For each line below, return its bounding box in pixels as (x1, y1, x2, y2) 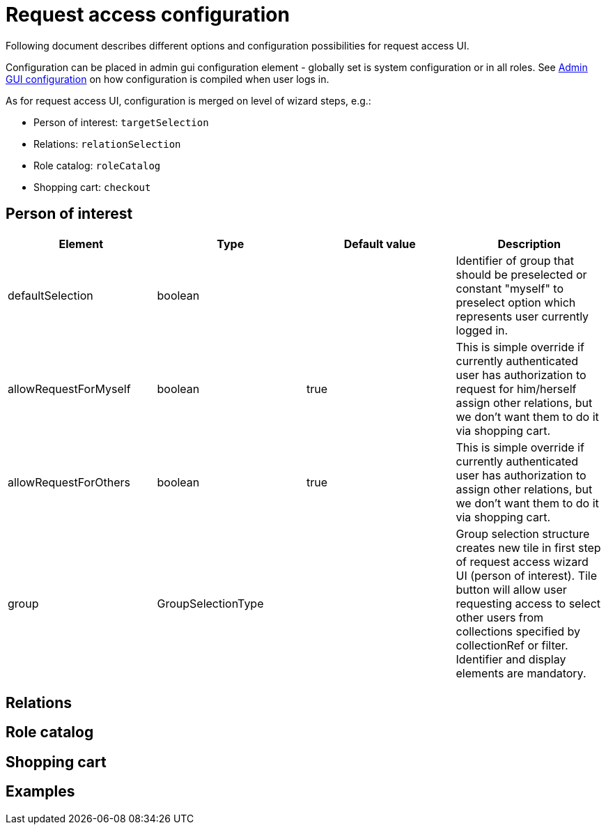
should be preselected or (456, 267, 587, 282)
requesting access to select (456, 596, 600, 610)
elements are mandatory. (456, 666, 586, 680)
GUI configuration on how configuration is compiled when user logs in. (6, 72, 329, 85)
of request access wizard (456, 554, 589, 569)
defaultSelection (8, 288, 93, 302)
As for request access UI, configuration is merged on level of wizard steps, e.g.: (6, 94, 371, 107)
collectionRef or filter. (456, 638, 568, 652)
